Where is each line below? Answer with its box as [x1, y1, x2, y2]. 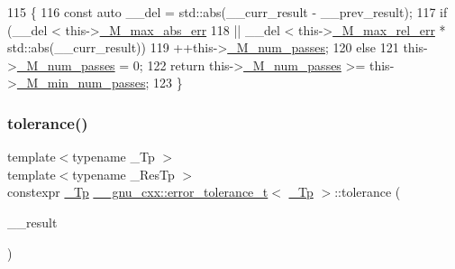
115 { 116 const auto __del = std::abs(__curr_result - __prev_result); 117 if [7, 3, 448, 21]
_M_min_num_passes [16, 73, 146, 92]
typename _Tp [72, 147, 155, 166]
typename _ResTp [72, 164, 175, 183]
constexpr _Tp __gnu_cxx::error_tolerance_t [7, 182, 268, 201]
